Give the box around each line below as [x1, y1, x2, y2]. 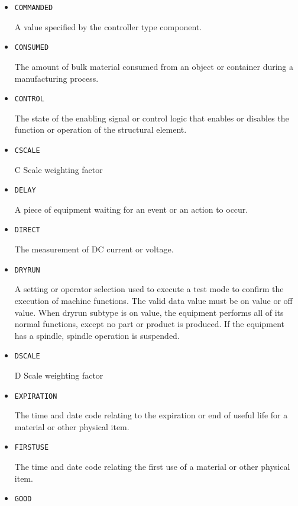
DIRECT [14, 226, 40, 235]
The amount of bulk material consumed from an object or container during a [14, 60, 294, 72]
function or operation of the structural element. [14, 123, 187, 136]
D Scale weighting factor [14, 369, 103, 381]
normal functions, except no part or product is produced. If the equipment [14, 318, 284, 330]
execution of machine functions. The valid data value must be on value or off [14, 294, 293, 306]
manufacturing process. [14, 72, 99, 84]
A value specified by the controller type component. [14, 20, 202, 33]
